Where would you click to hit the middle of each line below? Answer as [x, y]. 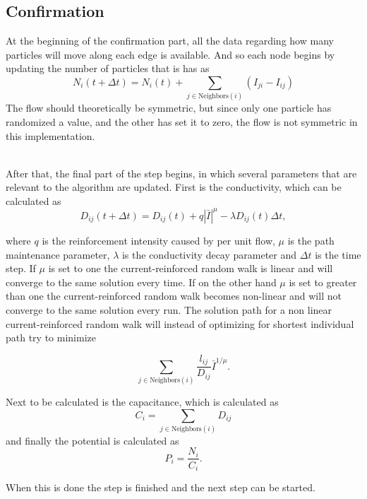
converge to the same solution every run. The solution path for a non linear [169, 309]
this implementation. [50, 135]
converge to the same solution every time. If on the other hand [141, 282]
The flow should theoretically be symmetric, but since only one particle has [169, 108]
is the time [338, 254]
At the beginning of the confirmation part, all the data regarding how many [170, 41]
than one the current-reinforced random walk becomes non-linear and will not [174, 296]
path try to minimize [51, 337]
